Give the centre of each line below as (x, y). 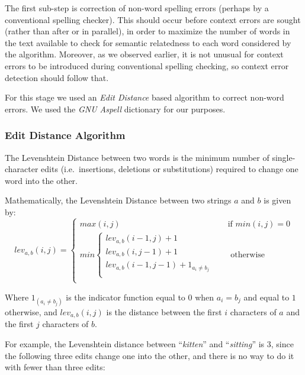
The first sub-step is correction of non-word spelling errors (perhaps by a (137, 8)
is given (277, 200)
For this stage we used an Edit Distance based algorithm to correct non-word (145, 97)
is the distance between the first (164, 311)
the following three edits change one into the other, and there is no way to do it (150, 355)
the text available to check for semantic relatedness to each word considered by (148, 42)
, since (282, 343)
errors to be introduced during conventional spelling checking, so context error (147, 65)
